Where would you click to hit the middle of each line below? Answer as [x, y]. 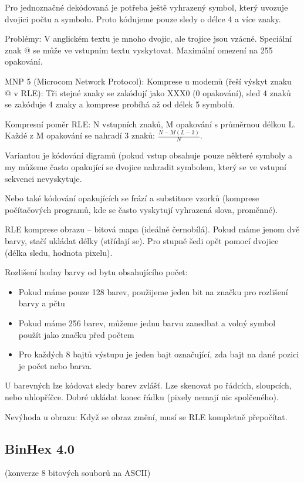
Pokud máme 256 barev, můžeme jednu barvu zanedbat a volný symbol [147, 323]
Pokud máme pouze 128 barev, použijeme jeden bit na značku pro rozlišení [153, 291]
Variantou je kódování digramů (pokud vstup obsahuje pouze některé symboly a [149, 155]
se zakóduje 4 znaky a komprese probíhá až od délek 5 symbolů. [120, 104]
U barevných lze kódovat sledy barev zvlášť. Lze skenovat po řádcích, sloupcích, [148, 385]
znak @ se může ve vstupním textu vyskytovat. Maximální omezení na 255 [139, 50]
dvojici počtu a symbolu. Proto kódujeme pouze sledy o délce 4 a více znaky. [143, 18]
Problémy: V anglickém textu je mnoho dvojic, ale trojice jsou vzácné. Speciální [148, 38]
